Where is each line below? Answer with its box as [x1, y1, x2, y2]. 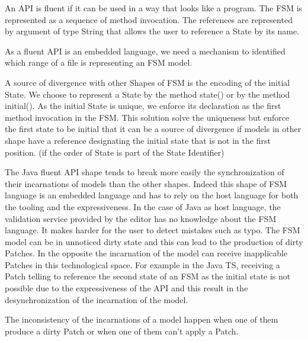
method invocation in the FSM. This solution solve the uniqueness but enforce [5, 111, 290, 123]
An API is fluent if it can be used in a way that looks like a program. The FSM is [5, 2, 303, 14]
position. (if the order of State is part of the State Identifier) [5, 146, 224, 158]
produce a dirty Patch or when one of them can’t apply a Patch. [5, 324, 239, 337]
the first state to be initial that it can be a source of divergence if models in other [5, 123, 301, 135]
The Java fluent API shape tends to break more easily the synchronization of [5, 166, 284, 178]
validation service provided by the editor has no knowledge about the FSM [5, 212, 277, 224]
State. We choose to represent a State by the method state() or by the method [5, 88, 290, 100]
